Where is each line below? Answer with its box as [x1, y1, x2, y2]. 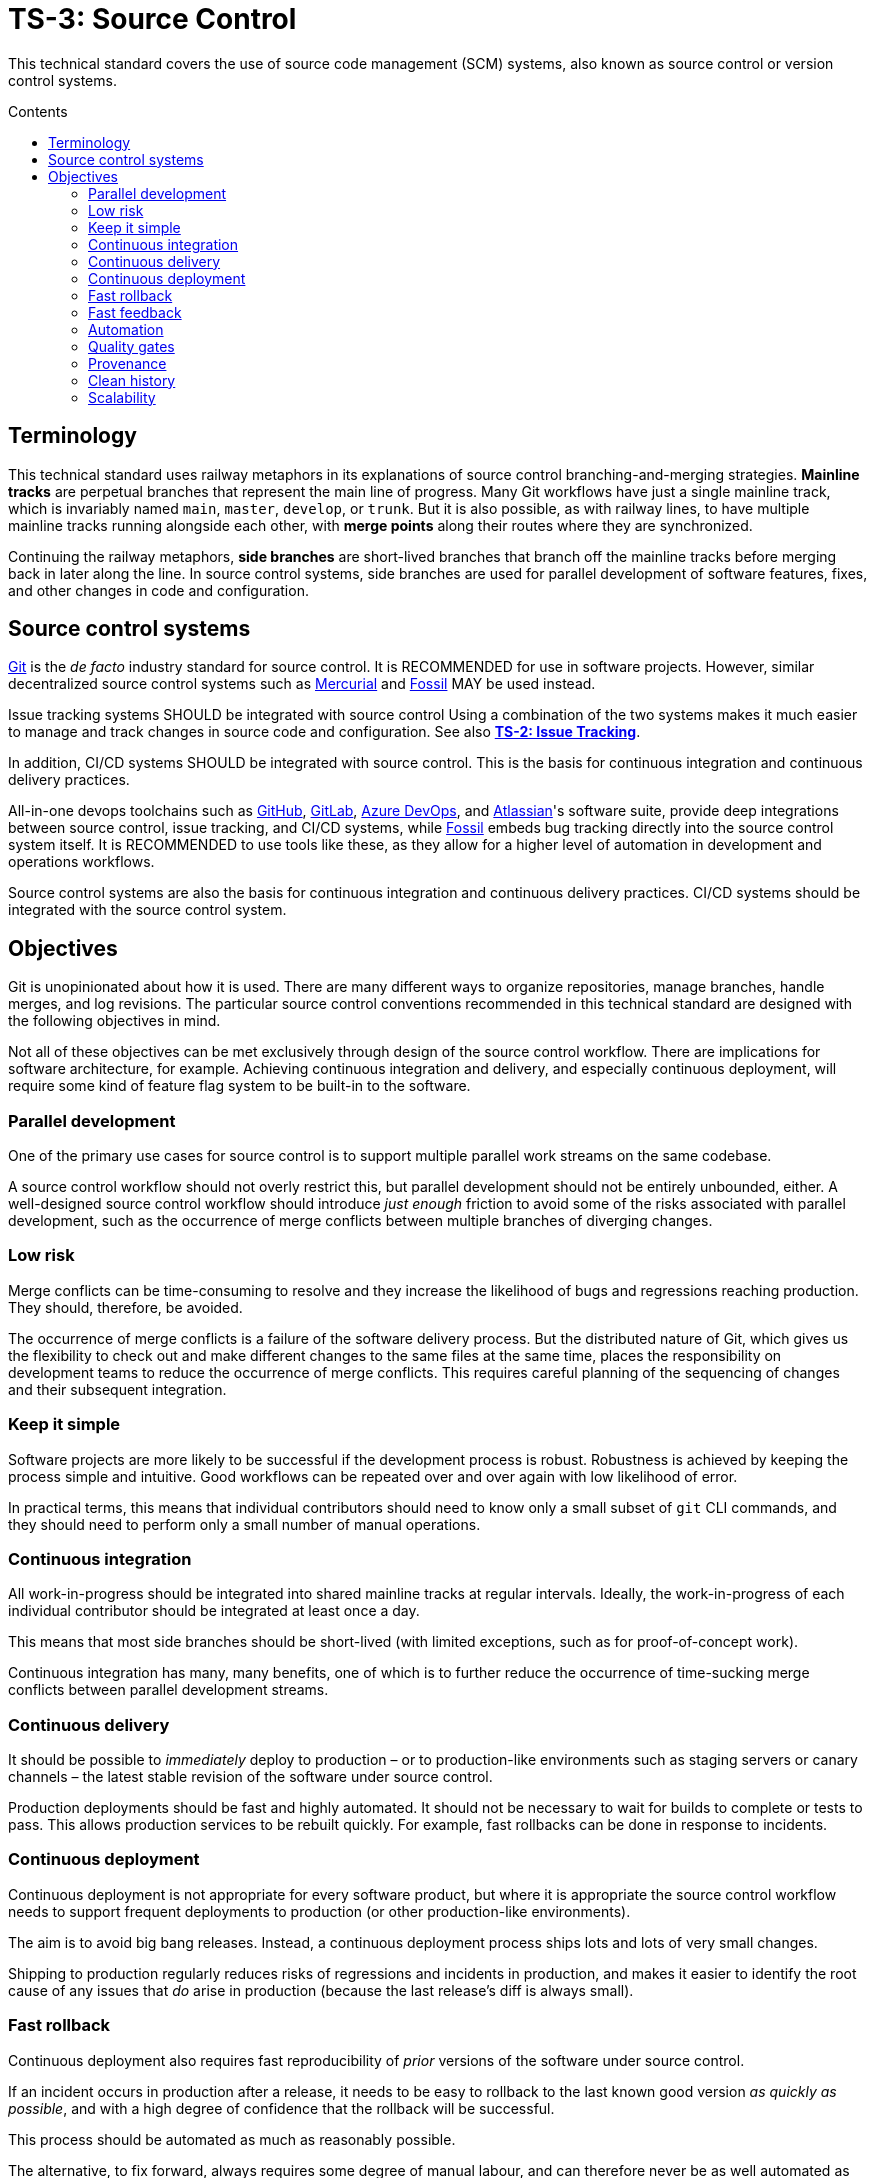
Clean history [88, 371, 176, 389]
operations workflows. [8, 853, 155, 871]
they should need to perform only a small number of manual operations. [8, 1515, 481, 1533]
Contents [8, 102, 68, 120]
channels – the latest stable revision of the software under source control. [8, 1768, 493, 1786]
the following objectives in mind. [8, 1012, 221, 1030]
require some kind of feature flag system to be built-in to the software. [8, 1077, 471, 1095]
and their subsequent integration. [8, 1380, 227, 1398]
